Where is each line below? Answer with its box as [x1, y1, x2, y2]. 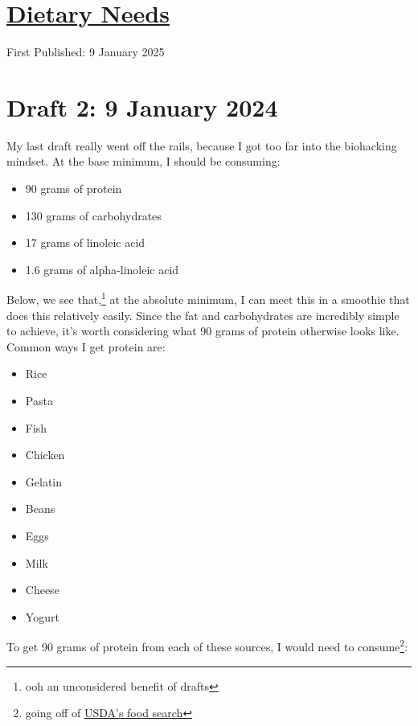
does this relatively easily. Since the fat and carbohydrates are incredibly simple [6, 306, 400, 323]
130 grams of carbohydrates [25, 207, 162, 224]
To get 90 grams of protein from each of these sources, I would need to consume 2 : [6, 636, 408, 655]
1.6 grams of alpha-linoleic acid [25, 260, 179, 277]
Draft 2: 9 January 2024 [6, 90, 278, 123]
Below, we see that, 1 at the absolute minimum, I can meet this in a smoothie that [6, 289, 410, 308]
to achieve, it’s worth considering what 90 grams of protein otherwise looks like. [6, 322, 400, 339]
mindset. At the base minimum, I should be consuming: [6, 153, 281, 170]
